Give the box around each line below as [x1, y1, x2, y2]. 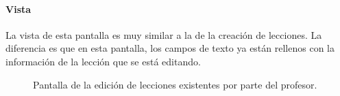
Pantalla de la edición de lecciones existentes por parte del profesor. [33, 77, 317, 91]
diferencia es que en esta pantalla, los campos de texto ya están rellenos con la [5, 41, 335, 55]
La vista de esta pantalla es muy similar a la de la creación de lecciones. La [5, 27, 322, 42]
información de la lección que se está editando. [5, 54, 201, 68]
